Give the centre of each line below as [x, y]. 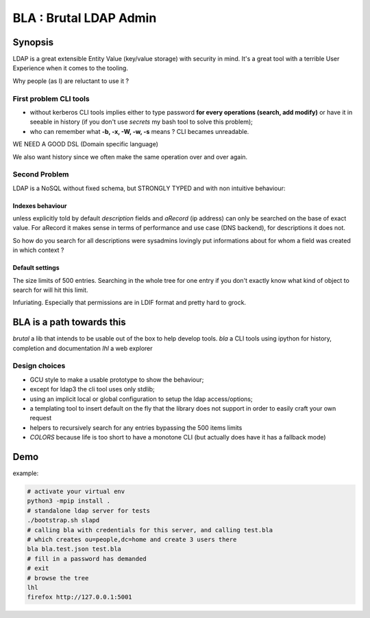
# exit [38, 569]
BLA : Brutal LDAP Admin [85, 18]
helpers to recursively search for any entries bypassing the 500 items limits [136, 427]
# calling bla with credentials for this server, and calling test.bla [150, 530]
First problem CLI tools [51, 98]
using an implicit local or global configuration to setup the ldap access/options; [141, 399]
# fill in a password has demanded [87, 559]
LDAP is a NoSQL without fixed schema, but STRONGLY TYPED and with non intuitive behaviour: [149, 188]
